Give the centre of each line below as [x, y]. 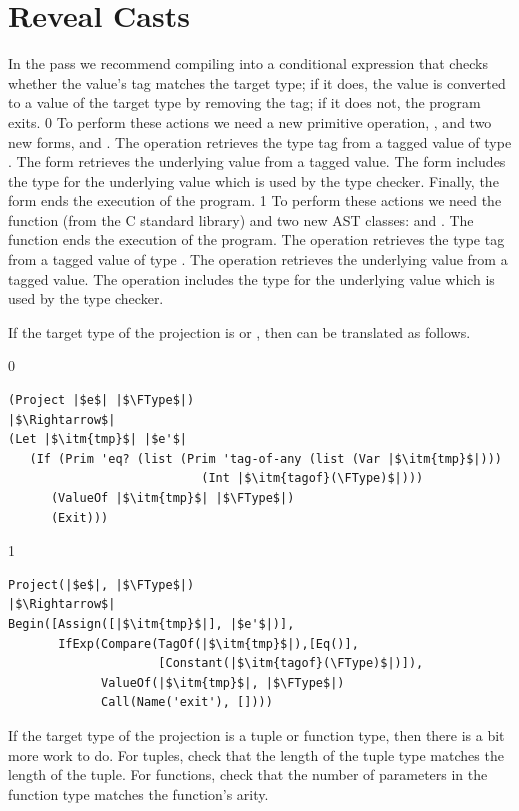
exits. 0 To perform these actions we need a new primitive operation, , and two [250, 121]
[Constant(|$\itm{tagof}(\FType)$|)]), [291, 663]
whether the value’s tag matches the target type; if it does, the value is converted [257, 82]
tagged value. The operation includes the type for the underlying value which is [251, 278]
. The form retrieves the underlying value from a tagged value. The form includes [257, 161]
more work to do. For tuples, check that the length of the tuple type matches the [256, 754]
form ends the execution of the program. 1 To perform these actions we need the [255, 200]
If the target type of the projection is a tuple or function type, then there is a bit [256, 734]
